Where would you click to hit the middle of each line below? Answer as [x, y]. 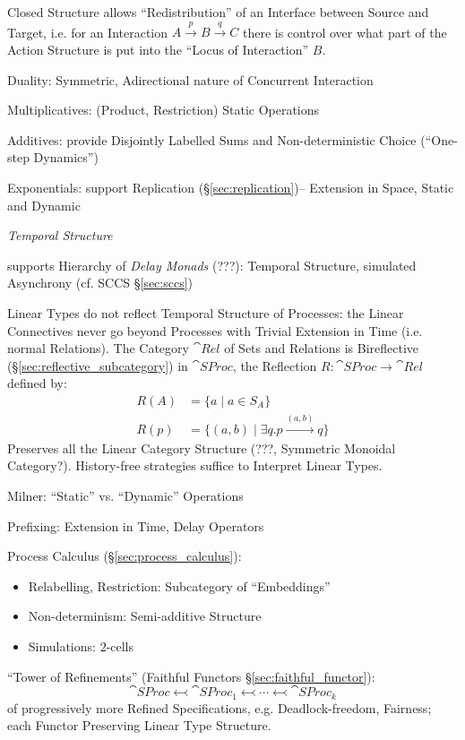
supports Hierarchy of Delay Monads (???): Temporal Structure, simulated [212, 265]
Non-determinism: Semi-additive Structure [145, 616]
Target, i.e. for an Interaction [88, 32]
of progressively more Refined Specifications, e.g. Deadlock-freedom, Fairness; [220, 707]
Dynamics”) [66, 157]
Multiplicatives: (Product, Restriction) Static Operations [164, 110]
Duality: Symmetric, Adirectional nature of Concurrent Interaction [190, 79]
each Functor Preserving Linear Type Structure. [139, 725]
